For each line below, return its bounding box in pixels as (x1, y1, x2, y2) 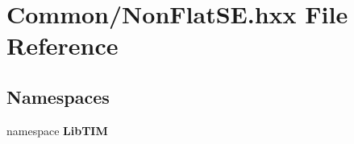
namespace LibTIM (6, 121, 108, 138)
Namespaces (6, 84, 110, 109)
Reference (6, 29, 119, 62)
